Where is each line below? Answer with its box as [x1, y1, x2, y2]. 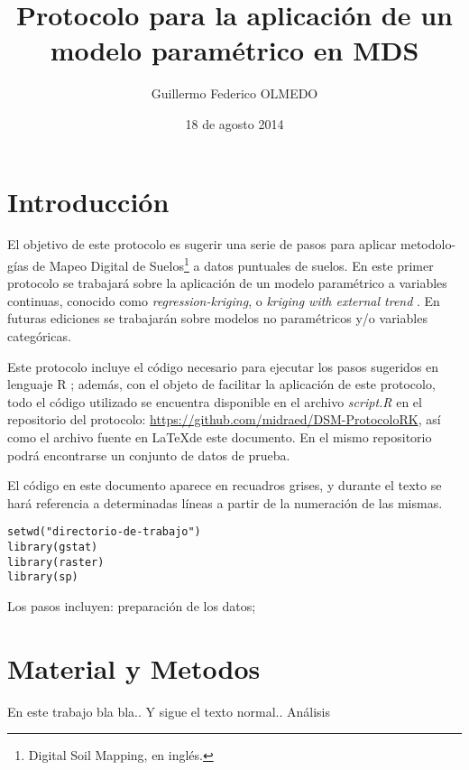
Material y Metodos [7, 649, 261, 686]
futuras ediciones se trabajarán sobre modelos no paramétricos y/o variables [7, 309, 428, 328]
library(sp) [7, 571, 78, 584]
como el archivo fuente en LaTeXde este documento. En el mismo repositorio [7, 428, 432, 447]
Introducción [7, 182, 170, 219]
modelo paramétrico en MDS [50, 32, 419, 69]
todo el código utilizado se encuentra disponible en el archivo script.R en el [7, 392, 422, 411]
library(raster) [7, 555, 105, 569]
